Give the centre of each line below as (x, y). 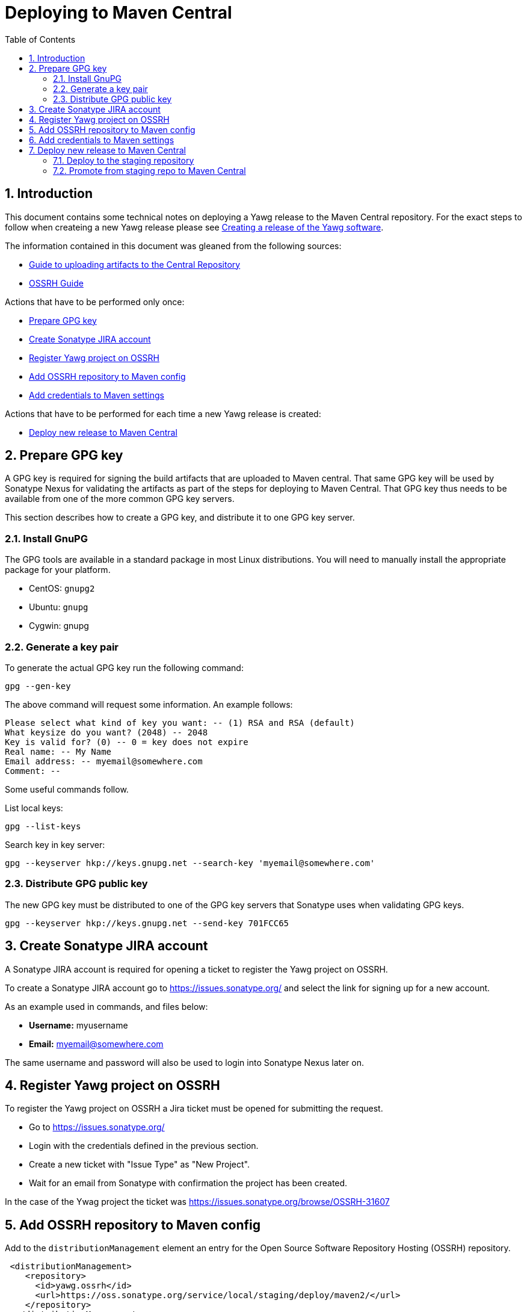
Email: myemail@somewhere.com (96, 1044)
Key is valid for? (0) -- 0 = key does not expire (127, 742)
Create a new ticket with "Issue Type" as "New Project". (139, 1165)
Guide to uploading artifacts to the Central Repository (135, 264)
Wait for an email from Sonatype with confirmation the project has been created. (188, 1183)
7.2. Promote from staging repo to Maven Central (149, 170)
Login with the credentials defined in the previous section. (144, 1146)
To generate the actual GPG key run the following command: (124, 667)
